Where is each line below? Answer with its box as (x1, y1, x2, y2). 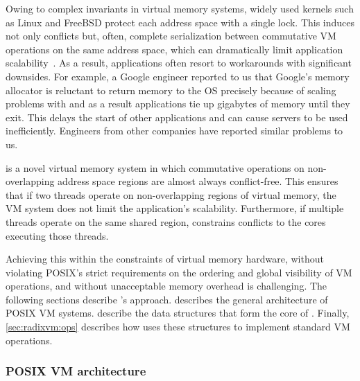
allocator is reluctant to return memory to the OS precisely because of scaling (6, 82, 336, 97)
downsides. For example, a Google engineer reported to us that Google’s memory (6, 69, 350, 83)
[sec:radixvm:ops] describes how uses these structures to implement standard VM (6, 319, 350, 334)
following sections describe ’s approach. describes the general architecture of (6, 292, 328, 306)
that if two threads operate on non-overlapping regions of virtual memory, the (6, 187, 336, 202)
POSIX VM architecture (6, 362, 146, 380)
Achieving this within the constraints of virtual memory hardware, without (6, 251, 324, 266)
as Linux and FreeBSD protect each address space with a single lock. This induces (6, 15, 355, 29)
